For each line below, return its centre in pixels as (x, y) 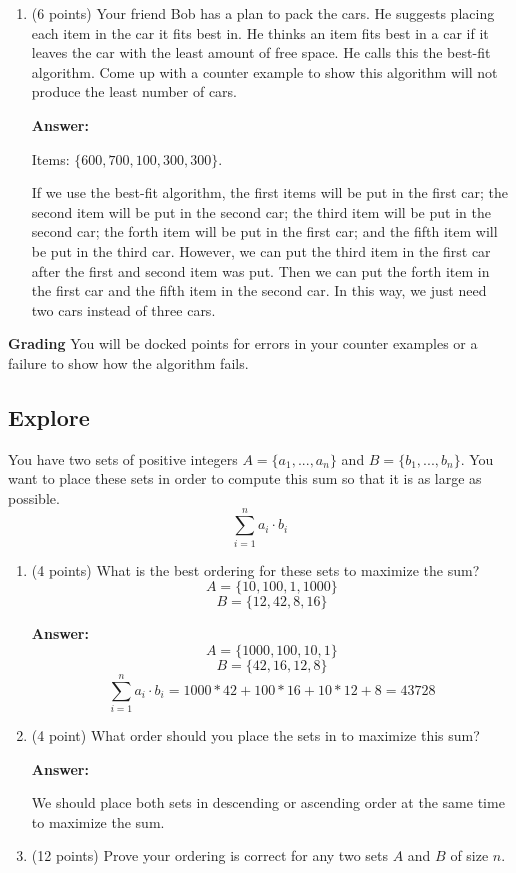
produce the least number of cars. (134, 91)
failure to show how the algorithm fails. (128, 362)
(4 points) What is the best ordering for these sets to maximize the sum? (255, 569)
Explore (49, 416)
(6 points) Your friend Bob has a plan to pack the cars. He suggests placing (263, 13)
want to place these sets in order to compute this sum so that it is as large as (245, 478)
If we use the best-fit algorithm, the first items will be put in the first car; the (269, 192)
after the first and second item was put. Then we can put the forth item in (260, 270)
